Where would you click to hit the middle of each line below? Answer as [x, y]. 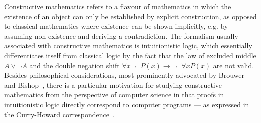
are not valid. [234, 65]
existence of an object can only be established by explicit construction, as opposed [130, 16]
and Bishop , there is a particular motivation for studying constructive [113, 85]
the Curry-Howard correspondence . [59, 114]
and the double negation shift [75, 65]
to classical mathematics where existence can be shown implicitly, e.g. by [116, 26]
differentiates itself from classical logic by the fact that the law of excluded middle [130, 55]
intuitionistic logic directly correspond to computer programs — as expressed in [127, 104]
